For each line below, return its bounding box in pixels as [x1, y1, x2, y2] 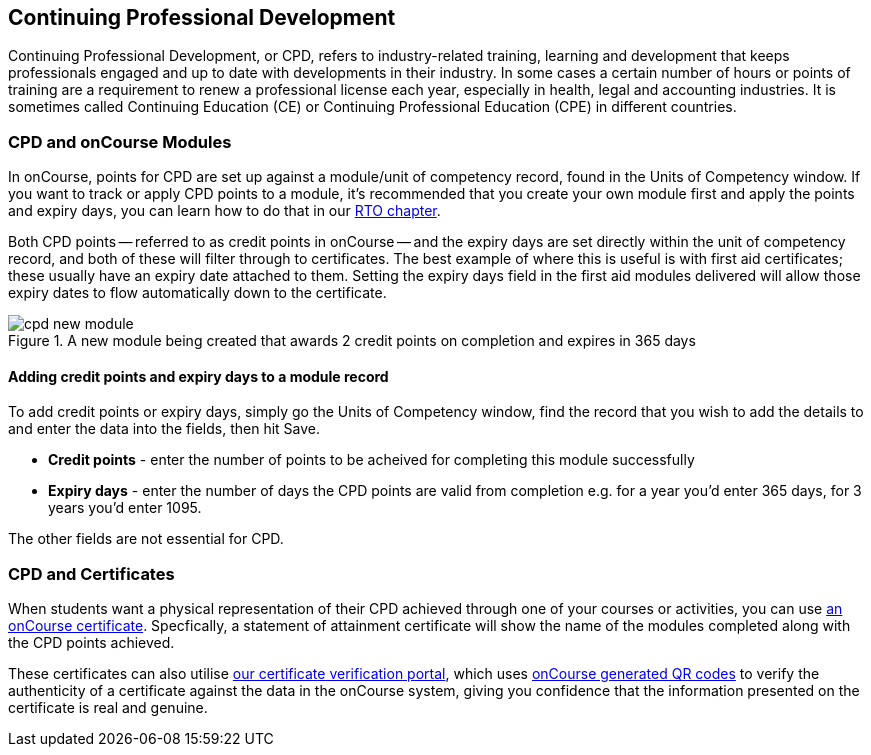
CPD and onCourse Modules [8, 131, 232, 152]
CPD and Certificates [8, 563, 175, 584]
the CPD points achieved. [8, 634, 175, 652]
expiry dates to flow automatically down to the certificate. [8, 284, 387, 302]
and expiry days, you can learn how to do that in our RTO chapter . [8, 202, 441, 220]
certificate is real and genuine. [8, 699, 208, 717]
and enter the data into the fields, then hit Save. [8, 420, 321, 438]
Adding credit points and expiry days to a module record [8, 367, 389, 385]
